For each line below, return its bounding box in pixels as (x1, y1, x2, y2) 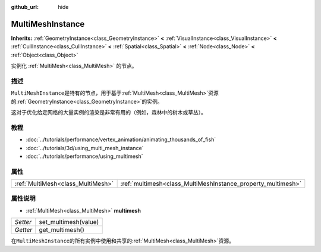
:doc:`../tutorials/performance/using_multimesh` (26, 153, 143, 160)
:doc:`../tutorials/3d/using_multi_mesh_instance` (26, 144, 144, 151)
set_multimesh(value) (39, 218, 99, 226)
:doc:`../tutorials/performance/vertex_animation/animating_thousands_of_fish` (26, 136, 216, 143)
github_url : (11, 4, 39, 10)
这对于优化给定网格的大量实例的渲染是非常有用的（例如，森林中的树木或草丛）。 (11, 109, 206, 116)
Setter (14, 218, 32, 226)
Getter (14, 226, 33, 234)
